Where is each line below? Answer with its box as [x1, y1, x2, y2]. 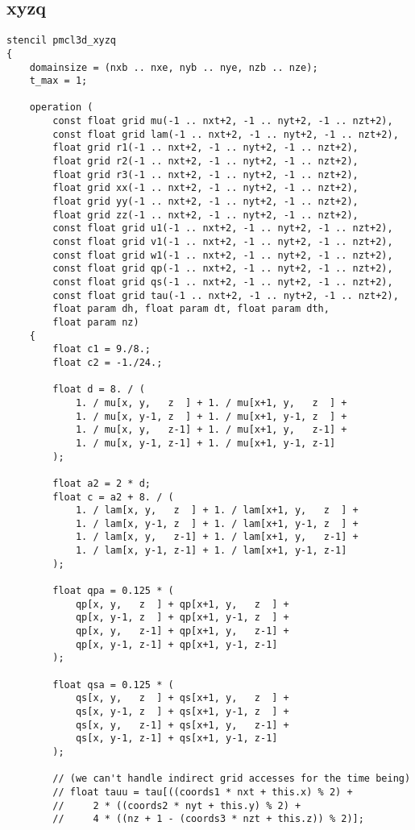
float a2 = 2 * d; [52, 477, 151, 489]
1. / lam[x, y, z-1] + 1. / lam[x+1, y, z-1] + [75, 531, 359, 543]
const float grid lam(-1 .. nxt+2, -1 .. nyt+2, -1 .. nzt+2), [52, 128, 399, 140]
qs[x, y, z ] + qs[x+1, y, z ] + [75, 692, 289, 704]
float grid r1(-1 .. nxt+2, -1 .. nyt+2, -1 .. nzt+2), [52, 142, 359, 154]
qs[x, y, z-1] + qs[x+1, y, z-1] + [75, 719, 289, 731]
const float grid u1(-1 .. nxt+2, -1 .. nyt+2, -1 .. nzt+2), [52, 222, 393, 234]
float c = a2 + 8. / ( [52, 491, 174, 503]
